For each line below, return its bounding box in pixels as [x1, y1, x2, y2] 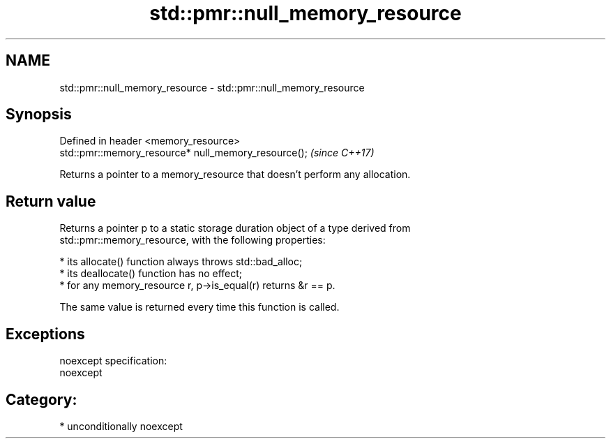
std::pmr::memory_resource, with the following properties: [59, 234, 326, 246]
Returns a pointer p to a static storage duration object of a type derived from [59, 222, 411, 235]
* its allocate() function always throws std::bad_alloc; [59, 256, 303, 268]
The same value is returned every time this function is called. [59, 301, 340, 313]
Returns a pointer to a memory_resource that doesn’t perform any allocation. [59, 168, 411, 181]
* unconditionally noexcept [59, 420, 183, 432]
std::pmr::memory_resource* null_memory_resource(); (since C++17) [59, 147, 375, 159]
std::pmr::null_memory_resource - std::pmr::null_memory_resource [59, 81, 365, 94]
